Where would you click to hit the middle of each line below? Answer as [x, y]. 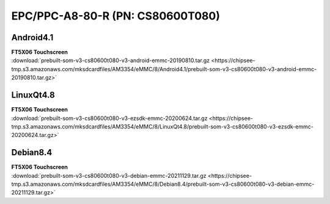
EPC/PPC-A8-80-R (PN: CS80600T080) [116, 16]
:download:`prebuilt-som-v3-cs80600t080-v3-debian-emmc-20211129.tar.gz [109, 175]
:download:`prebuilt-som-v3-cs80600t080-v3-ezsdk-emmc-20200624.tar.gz [109, 118]
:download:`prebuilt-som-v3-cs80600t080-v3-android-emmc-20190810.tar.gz [111, 60]
